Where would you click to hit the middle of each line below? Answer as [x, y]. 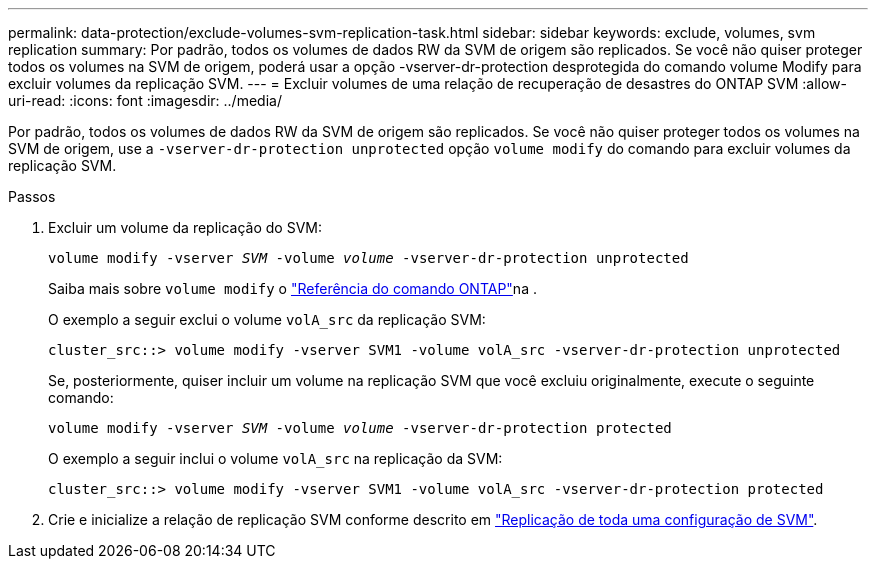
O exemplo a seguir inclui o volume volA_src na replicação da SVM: [275, 458]
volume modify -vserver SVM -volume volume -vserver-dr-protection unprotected [368, 258]
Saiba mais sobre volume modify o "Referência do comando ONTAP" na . [292, 288]
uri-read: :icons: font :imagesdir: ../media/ [145, 100]
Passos [32, 196]
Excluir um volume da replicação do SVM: [185, 227]
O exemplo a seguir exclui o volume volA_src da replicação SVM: [267, 319]
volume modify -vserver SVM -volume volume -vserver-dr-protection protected [360, 428]
